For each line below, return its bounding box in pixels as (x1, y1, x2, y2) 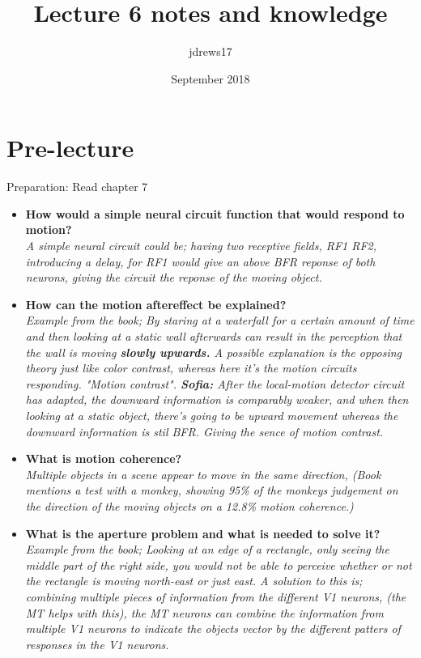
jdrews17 (189, 43, 232, 60)
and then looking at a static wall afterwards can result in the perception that (25, 328, 402, 344)
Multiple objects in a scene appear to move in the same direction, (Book (25, 465, 381, 482)
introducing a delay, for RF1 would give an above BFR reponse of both (25, 253, 376, 270)
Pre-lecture (6, 131, 134, 164)
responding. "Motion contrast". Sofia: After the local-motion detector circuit (25, 375, 405, 392)
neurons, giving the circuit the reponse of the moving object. (25, 269, 322, 286)
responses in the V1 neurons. (25, 635, 169, 652)
